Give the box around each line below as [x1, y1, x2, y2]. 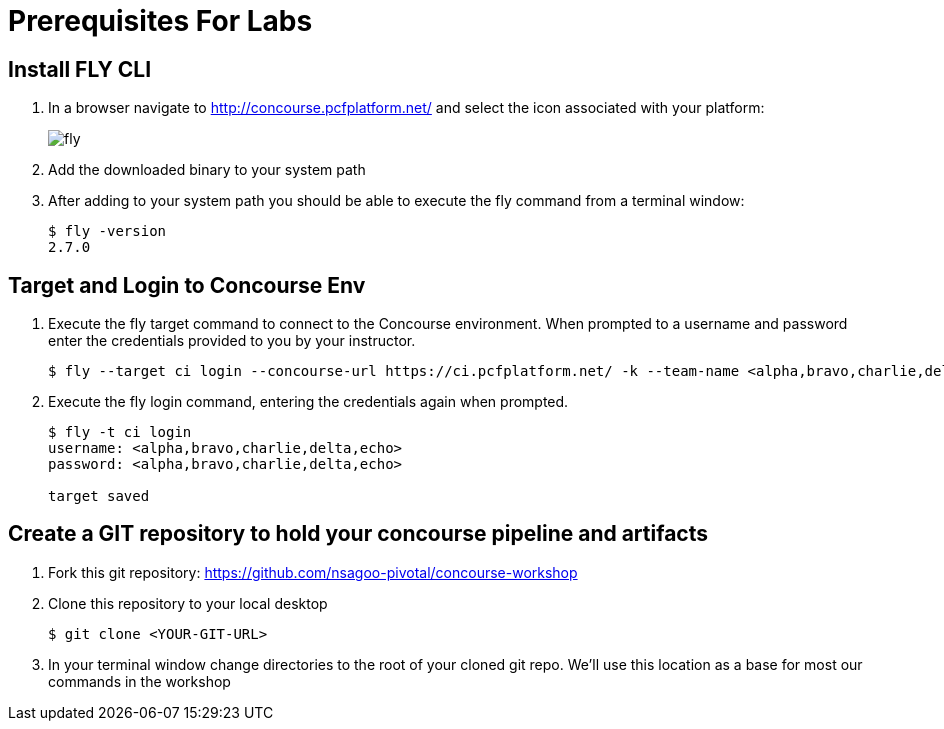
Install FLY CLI [8, 56, 152, 82]
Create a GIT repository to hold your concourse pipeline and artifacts [8, 521, 709, 547]
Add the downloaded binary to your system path [48, 161, 366, 179]
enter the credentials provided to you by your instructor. [48, 332, 416, 350]
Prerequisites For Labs [8, 4, 313, 38]
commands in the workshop [48, 672, 231, 690]
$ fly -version [48, 223, 167, 240]
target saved [48, 488, 150, 505]
